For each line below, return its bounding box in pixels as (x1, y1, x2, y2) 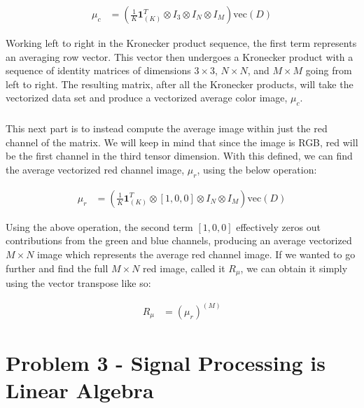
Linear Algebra (6, 376, 154, 405)
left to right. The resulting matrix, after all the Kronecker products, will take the (6, 76, 353, 91)
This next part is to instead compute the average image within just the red (6, 121, 328, 136)
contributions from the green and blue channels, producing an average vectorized (6, 233, 352, 248)
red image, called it (143, 260, 225, 275)
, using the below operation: (197, 162, 317, 176)
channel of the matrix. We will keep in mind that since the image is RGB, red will (6, 134, 358, 149)
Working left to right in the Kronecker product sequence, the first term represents (6, 36, 357, 50)
